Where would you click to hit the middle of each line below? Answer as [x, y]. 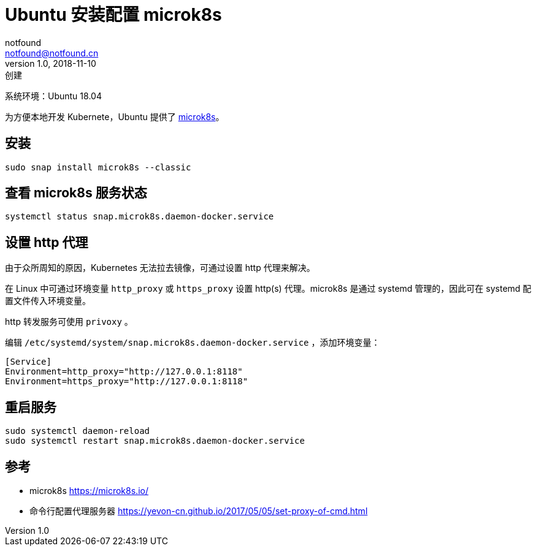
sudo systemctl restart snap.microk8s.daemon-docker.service [155, 441]
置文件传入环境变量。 [48, 301]
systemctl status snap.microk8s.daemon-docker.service [140, 217]
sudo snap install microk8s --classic [98, 167]
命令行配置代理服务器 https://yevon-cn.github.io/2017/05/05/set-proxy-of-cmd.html [199, 511]
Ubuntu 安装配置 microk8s [113, 15]
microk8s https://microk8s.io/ [89, 490]
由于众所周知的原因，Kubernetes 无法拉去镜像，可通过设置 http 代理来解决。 [160, 268]
